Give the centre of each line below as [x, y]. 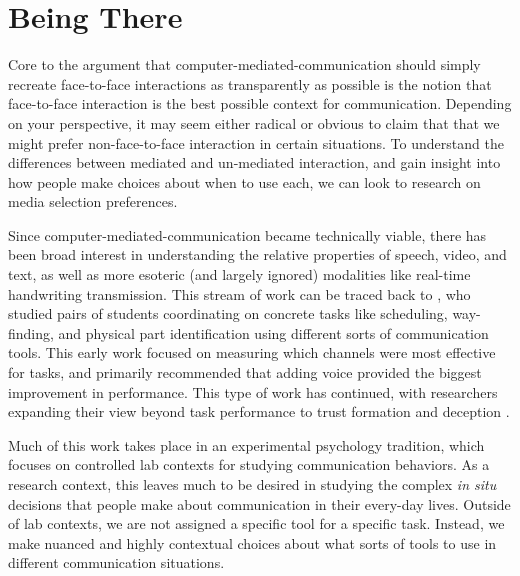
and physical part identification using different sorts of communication [273, 332]
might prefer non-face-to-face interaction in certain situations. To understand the [256, 142]
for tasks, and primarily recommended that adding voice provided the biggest [245, 372]
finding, [31, 332]
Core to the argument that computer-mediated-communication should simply [244, 64]
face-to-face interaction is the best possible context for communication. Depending [260, 103]
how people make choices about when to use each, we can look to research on [244, 181]
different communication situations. [116, 562]
